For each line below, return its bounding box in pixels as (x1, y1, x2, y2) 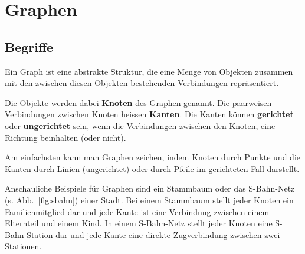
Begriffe (5, 37, 54, 55)
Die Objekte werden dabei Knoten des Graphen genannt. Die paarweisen (5, 96, 272, 108)
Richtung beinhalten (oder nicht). (5, 131, 126, 143)
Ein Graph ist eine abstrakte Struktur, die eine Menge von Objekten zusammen (5, 65, 293, 77)
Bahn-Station (5, 228, 53, 240)
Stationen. (5, 240, 42, 252)
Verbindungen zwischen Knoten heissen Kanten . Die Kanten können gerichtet (5, 108, 294, 120)
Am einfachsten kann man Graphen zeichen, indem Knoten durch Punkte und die (5, 151, 300, 163)
